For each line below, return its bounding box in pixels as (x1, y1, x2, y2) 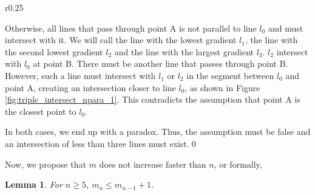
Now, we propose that (5, 157, 86, 170)
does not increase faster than (99, 157, 206, 170)
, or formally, (214, 157, 262, 170)
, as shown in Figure (185, 81, 260, 94)
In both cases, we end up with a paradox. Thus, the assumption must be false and (5, 125, 311, 138)
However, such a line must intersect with (5, 69, 156, 81)
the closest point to (5, 104, 76, 117)
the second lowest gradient (5, 45, 103, 58)
